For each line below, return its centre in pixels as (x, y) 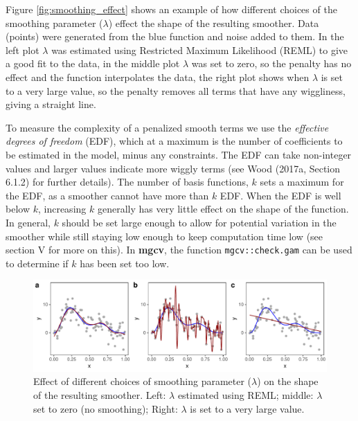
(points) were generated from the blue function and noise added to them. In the (175, 36)
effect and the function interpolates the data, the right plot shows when (158, 77)
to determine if (37, 263)
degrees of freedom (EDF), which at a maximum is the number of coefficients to (174, 141)
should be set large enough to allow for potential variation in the (199, 222)
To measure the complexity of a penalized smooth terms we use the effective (167, 127)
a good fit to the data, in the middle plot (93, 63)
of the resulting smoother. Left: (100, 395)
